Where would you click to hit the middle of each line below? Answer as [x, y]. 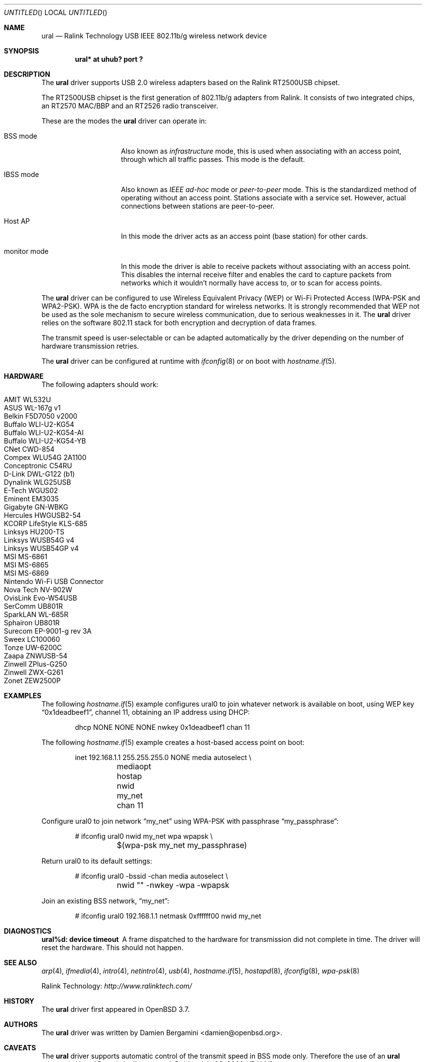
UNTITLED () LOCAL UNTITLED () [56, 12]
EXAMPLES [23, 696]
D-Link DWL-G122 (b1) [39, 474]
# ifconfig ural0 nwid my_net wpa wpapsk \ [144, 836]
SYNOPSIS [22, 51]
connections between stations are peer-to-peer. [198, 206]
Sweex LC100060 [32, 639]
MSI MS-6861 [26, 557]
